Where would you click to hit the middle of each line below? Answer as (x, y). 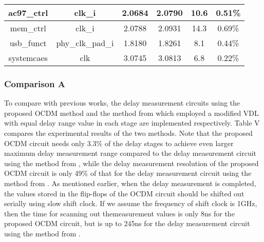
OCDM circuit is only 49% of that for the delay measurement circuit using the (128, 173)
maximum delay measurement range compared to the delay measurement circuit (130, 153)
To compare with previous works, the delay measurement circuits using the (122, 103)
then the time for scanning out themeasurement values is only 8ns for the (119, 213)
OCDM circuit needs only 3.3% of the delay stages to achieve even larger (119, 143)
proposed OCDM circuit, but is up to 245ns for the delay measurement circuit (127, 223)
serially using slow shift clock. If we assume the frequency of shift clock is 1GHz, (131, 203)
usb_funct (28, 43)
